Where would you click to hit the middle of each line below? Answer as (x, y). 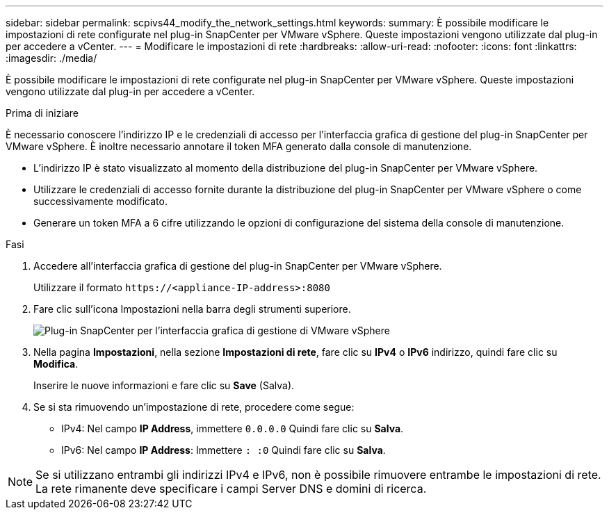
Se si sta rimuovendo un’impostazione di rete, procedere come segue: (194, 407)
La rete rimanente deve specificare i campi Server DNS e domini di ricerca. (231, 489)
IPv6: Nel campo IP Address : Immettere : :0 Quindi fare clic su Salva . (224, 450)
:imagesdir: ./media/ (51, 58)
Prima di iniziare (42, 113)
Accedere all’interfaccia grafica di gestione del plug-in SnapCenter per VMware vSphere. (238, 266)
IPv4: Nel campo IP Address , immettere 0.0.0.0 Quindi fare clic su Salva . (233, 428)
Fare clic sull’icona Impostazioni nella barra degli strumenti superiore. (192, 309)
